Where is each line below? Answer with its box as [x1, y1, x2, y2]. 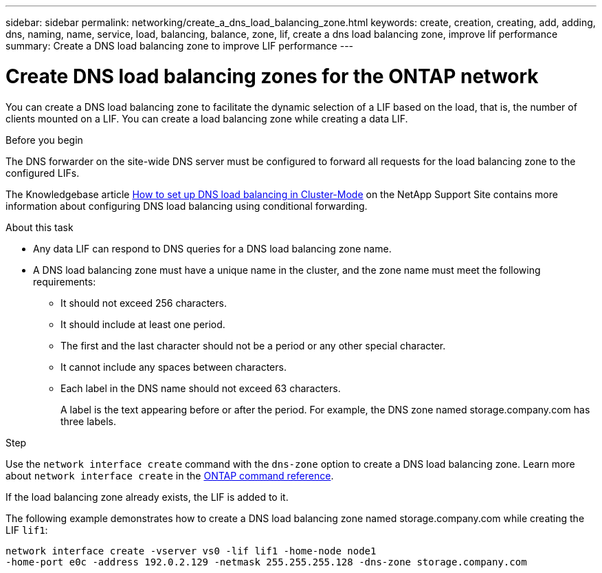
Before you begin [5, 133, 83, 146]
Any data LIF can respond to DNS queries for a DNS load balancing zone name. [33, 242, 392, 255]
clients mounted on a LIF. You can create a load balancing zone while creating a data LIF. [5, 112, 408, 125]
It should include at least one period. [60, 318, 225, 330]
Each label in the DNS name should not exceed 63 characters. [60, 382, 341, 394]
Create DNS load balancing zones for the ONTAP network [5, 64, 539, 88]
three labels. [60, 415, 116, 427]
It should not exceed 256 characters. [60, 296, 227, 309]
